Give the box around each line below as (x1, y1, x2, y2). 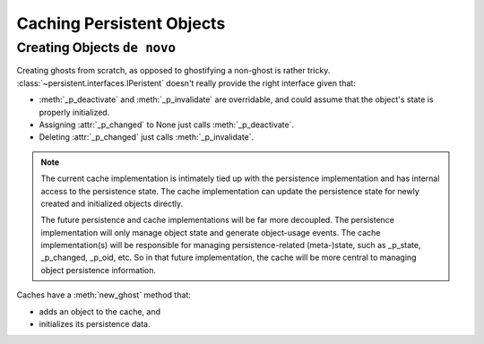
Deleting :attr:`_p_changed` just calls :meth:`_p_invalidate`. (39, 132, 255, 142)
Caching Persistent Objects (16, 13, 226, 33)
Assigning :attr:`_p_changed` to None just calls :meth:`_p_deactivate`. (39, 119, 295, 130)
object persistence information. (40, 264, 157, 275)
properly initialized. (39, 107, 110, 117)
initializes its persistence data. (39, 319, 151, 330)
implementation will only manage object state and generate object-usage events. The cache (40, 227, 381, 237)
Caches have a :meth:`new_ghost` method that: (16, 289, 192, 300)
